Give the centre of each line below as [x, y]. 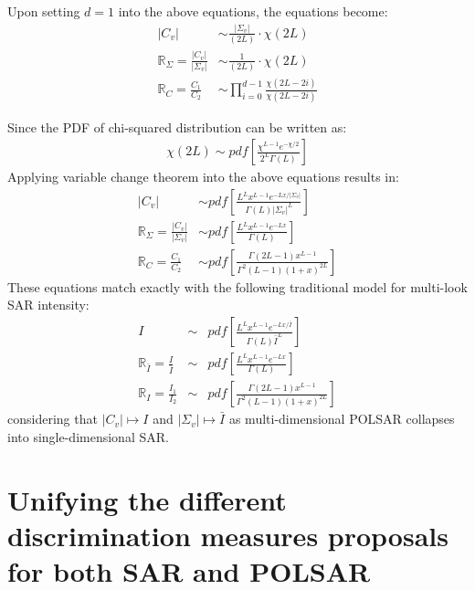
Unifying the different [147, 499]
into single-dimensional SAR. [88, 436]
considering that [53, 419]
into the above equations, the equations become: [253, 11]
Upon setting [44, 11]
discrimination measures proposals [228, 535]
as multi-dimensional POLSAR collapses [342, 419]
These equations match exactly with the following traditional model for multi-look [237, 286]
